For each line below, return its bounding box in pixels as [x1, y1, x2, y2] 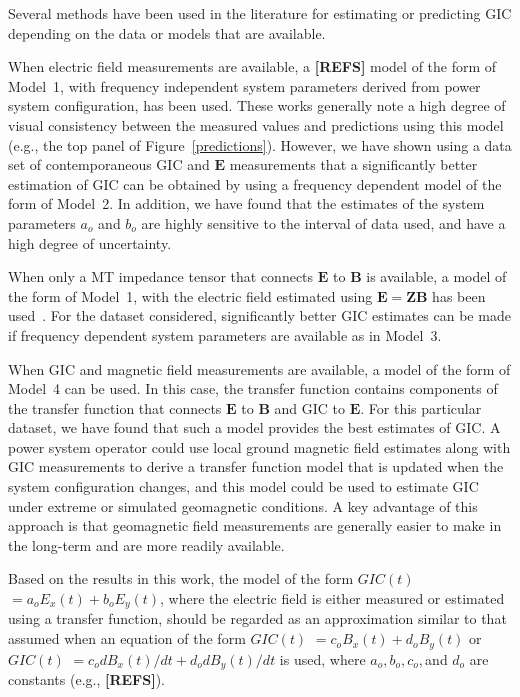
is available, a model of [366, 266, 507, 287]
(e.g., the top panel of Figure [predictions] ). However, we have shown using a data [8, 134, 512, 155]
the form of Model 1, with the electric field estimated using [8, 285, 373, 306]
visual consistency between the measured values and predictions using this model [8, 114, 504, 135]
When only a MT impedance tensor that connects [8, 266, 314, 287]
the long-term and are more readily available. [8, 534, 285, 555]
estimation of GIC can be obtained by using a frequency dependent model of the [8, 173, 502, 194]
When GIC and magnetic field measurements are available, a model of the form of [8, 358, 511, 379]
